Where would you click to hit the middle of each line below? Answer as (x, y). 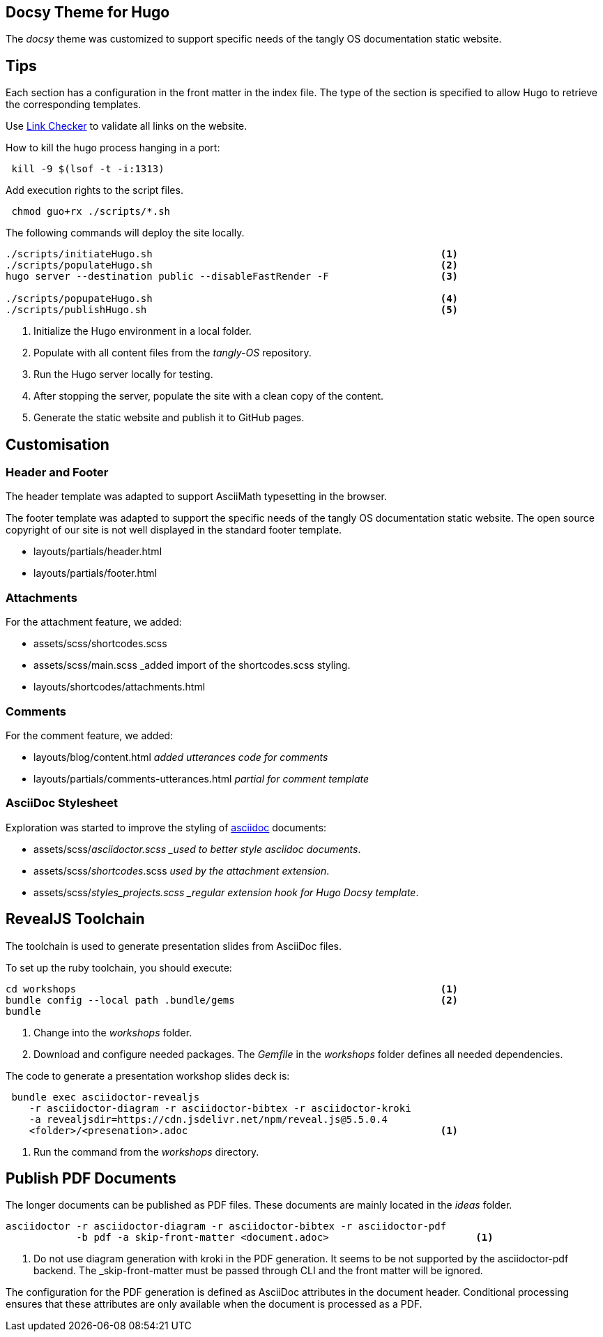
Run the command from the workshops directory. (146, 1151)
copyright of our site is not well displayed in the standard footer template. (174, 530)
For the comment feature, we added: (90, 735)
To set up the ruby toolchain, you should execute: (119, 967)
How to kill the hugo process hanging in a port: (113, 148)
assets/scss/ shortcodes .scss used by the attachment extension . (182, 870)
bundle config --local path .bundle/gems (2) (232, 1000)
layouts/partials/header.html (98, 552)
